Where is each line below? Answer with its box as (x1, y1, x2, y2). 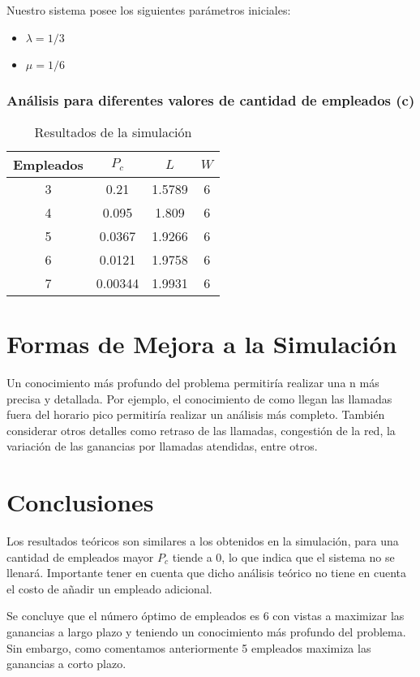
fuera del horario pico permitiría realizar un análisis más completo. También (6, 406, 385, 423)
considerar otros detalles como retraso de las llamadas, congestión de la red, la (6, 421, 396, 438)
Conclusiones (6, 485, 154, 519)
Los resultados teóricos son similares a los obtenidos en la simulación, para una (6, 533, 399, 550)
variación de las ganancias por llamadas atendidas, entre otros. (6, 438, 318, 455)
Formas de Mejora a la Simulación (6, 327, 397, 360)
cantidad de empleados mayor (6, 548, 154, 565)
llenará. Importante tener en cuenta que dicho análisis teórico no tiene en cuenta (6, 564, 407, 581)
